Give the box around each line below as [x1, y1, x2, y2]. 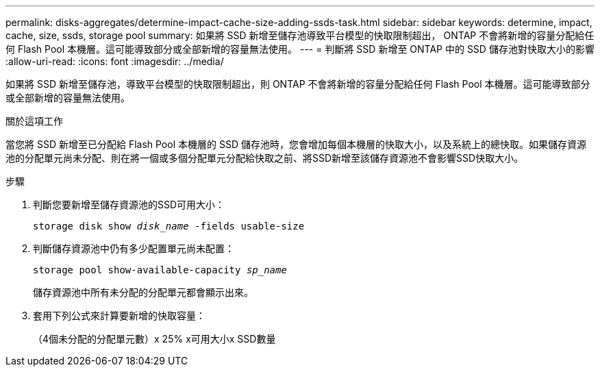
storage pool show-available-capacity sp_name [33, 264, 287, 275]
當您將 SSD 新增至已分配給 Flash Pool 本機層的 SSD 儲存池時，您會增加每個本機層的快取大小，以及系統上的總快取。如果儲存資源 [5, 138, 586, 150]
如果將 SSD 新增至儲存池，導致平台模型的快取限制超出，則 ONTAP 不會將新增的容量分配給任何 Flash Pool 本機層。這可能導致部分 [5, 78, 590, 90]
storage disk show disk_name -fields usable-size [33, 221, 305, 232]
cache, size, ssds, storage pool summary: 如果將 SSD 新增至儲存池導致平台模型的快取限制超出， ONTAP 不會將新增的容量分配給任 [5, 29, 595, 41]
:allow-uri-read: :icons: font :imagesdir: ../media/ [5, 55, 224, 67]
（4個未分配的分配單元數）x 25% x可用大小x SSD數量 [33, 333, 276, 345]
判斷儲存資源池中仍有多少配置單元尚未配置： [33, 243, 234, 254]
